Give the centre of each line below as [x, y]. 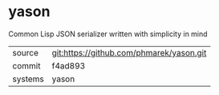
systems [28, 79]
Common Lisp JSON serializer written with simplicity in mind [108, 34]
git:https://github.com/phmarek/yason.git [129, 52]
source [25, 52]
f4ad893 [69, 65]
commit [26, 65]
